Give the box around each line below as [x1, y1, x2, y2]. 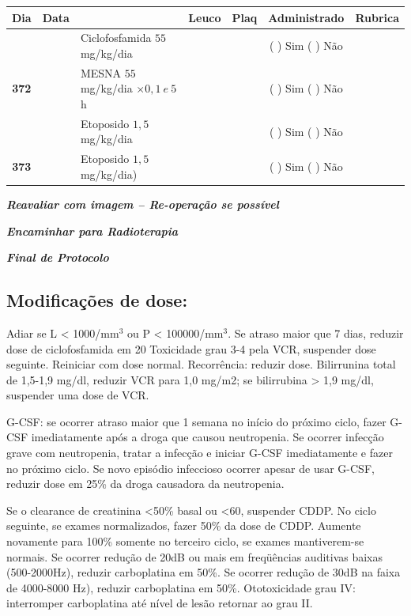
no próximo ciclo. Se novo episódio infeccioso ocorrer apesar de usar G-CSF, [6, 459, 375, 476]
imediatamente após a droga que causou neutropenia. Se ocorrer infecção [31, 429, 384, 445]
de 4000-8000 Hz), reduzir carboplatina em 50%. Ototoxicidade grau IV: [6, 579, 356, 595]
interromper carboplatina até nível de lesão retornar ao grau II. [6, 595, 313, 611]
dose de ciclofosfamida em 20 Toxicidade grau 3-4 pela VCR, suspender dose [6, 340, 376, 357]
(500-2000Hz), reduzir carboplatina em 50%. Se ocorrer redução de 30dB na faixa [6, 564, 401, 580]
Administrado [268, 9, 345, 25]
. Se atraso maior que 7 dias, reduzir [228, 324, 404, 341]
